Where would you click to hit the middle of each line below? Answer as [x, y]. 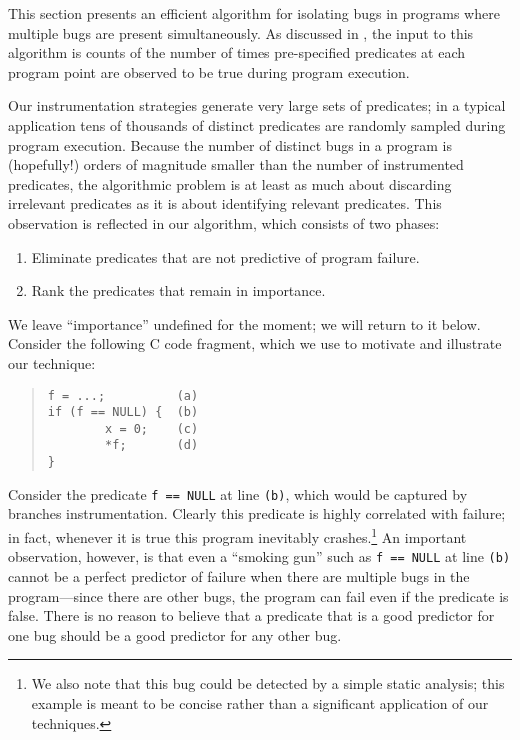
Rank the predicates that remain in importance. [178, 290]
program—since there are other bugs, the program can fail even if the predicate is [258, 595]
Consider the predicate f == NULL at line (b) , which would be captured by [238, 493]
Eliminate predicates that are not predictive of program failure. [225, 256]
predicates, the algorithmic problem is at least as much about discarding [230, 183]
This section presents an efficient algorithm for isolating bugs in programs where [254, 13]
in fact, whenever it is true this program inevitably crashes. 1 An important [237, 535]
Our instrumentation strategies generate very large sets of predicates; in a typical [257, 105]
